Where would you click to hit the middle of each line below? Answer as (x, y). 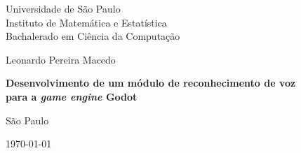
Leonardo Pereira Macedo (61, 59)
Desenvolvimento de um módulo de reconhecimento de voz (151, 83)
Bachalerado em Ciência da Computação (93, 36)
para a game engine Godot (72, 96)
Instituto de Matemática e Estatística (86, 22)
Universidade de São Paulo (63, 8)
